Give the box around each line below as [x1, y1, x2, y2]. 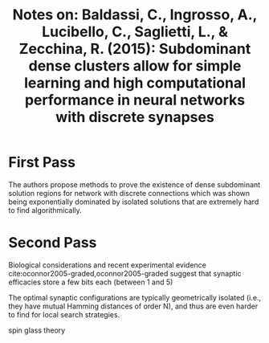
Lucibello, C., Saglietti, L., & [41, 22, 229, 41]
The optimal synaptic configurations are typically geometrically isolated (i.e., [8, 292, 262, 302]
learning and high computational [23, 74, 247, 92]
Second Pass [8, 234, 97, 252]
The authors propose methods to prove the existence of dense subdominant [8, 179, 261, 190]
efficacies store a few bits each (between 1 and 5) [8, 277, 173, 287]
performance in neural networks [24, 91, 246, 109]
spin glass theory [8, 325, 66, 335]
